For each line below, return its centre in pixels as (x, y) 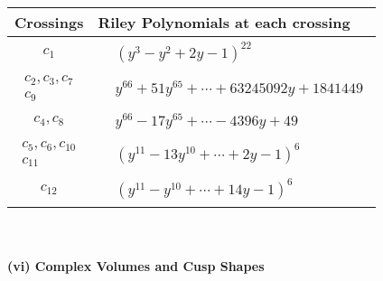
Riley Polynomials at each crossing (224, 22)
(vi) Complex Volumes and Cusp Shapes (136, 265)
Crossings (49, 22)
